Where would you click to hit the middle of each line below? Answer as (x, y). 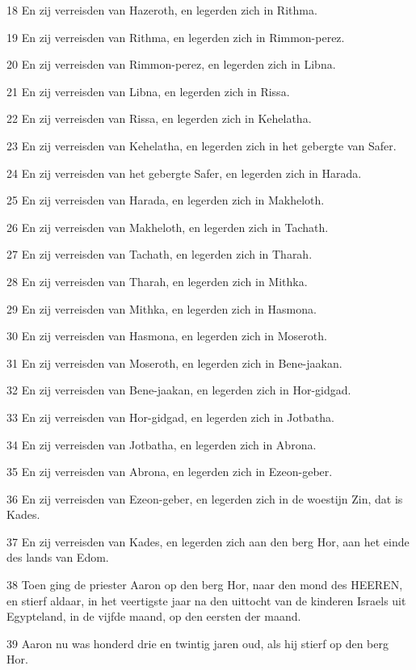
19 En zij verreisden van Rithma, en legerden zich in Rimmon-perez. (176, 37)
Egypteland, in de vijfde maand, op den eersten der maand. (154, 616)
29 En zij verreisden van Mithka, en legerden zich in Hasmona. (162, 308)
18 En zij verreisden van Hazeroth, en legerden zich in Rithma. (162, 10)
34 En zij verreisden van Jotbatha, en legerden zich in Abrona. (162, 444)
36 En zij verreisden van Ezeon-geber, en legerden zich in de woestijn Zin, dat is (205, 498)
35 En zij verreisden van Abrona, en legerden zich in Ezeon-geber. (170, 472)
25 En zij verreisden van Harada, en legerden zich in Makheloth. (166, 200)
